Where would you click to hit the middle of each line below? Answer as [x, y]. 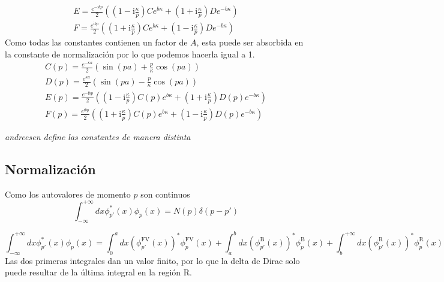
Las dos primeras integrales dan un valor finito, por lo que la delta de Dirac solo [152, 260]
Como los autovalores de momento [68, 194]
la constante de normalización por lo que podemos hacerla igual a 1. [130, 54]
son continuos [165, 194]
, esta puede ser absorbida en [250, 42]
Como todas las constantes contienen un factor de [96, 42]
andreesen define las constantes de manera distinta [98, 136]
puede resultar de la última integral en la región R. [98, 272]
